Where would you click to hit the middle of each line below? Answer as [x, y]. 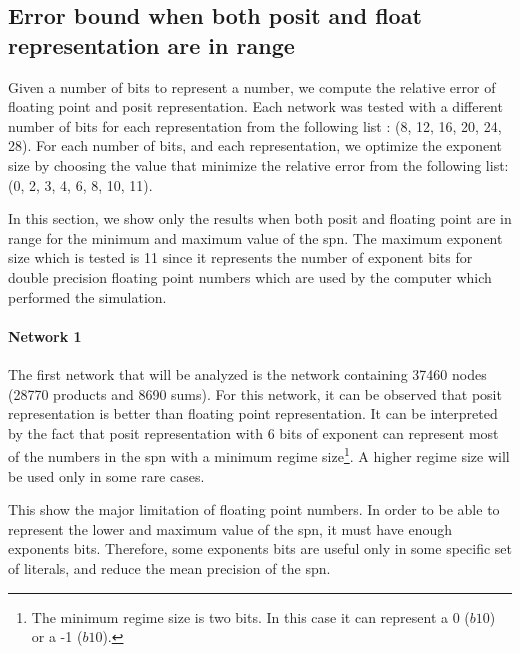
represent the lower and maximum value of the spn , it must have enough [230, 528]
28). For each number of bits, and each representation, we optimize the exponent [255, 145]
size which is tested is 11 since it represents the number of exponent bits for [240, 257]
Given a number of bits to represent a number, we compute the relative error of [252, 86]
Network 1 [45, 335]
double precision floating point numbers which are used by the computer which [250, 276]
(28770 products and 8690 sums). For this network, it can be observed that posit [255, 393]
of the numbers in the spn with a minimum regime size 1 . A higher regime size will [259, 454]
